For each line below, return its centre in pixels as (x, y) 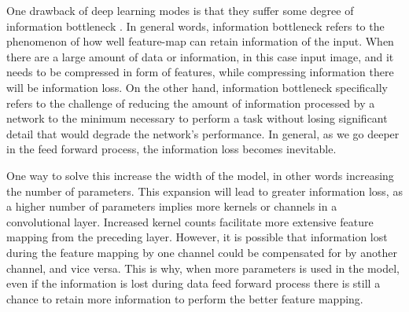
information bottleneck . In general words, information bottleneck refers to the (195, 26)
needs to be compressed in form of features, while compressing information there (200, 72)
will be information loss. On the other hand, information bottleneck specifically (197, 87)
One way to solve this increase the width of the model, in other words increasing (200, 175)
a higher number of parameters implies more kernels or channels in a (172, 206)
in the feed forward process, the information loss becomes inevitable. (171, 149)
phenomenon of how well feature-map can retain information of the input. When (200, 41)
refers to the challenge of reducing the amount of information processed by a (191, 103)
